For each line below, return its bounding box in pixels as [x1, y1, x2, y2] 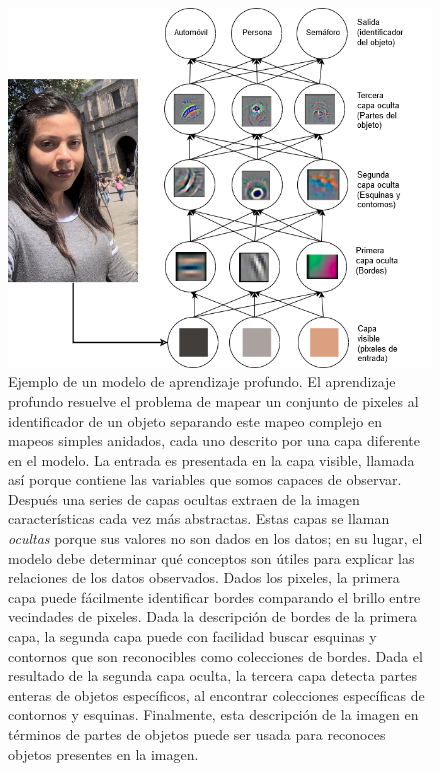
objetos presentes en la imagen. [8, 743, 199, 764]
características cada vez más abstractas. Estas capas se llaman [8, 508, 390, 529]
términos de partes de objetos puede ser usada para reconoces [8, 724, 386, 745]
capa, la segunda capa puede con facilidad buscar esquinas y [8, 626, 377, 647]
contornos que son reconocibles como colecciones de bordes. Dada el [8, 645, 423, 666]
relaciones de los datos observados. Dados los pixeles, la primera [8, 567, 400, 588]
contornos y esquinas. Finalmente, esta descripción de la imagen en [8, 704, 419, 725]
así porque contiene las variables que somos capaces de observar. [8, 469, 402, 490]
